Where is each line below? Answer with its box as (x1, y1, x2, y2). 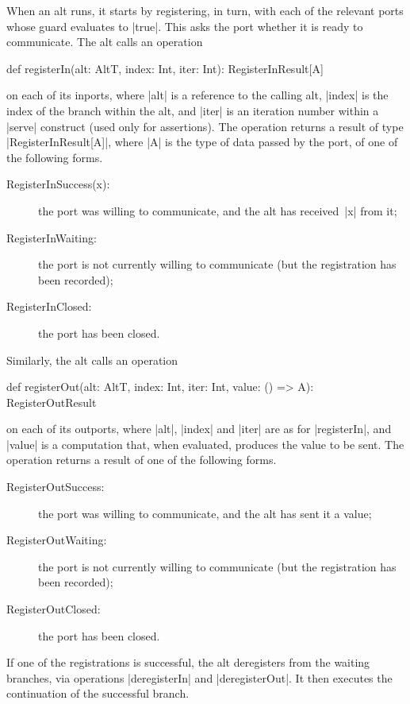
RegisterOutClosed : (6, 601, 101, 617)
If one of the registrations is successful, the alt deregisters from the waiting (6, 654, 370, 671)
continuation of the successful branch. (6, 685, 190, 702)
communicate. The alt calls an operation (6, 33, 203, 50)
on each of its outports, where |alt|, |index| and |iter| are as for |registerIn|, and (6, 420, 392, 437)
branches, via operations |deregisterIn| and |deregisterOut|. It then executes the (6, 669, 393, 686)
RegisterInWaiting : (6, 229, 97, 246)
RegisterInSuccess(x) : (6, 176, 110, 192)
